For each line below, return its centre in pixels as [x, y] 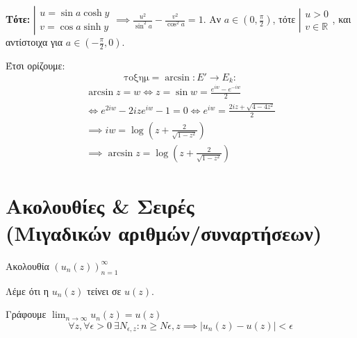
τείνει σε [104, 290]
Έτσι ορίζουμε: [35, 65]
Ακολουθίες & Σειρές [100, 205]
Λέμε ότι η [27, 290]
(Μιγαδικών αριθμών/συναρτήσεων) [164, 232]
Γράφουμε [26, 314]
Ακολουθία [27, 265]
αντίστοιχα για [34, 42]
